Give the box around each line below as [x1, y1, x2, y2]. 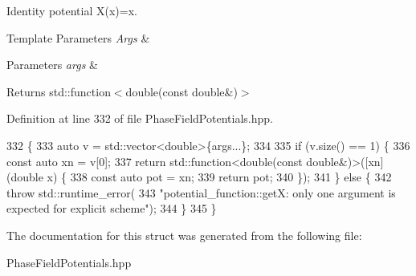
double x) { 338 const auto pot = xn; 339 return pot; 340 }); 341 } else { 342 [10, 168, 392, 185]
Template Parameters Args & [6, 29, 150, 46]
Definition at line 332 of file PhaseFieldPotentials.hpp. [6, 110, 273, 127]
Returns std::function [6, 83, 111, 99]
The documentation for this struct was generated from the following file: [6, 226, 362, 243]
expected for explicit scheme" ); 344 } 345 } [6, 200, 217, 217]
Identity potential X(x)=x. [6, 2, 137, 18]
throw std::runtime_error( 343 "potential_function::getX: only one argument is [6, 184, 396, 201]
